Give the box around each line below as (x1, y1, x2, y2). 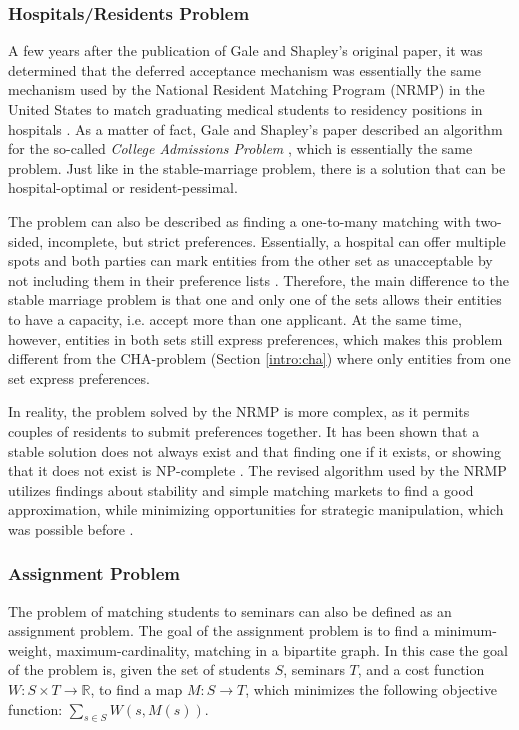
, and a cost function (357, 659, 485, 680)
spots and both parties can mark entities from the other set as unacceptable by (8, 250, 493, 271)
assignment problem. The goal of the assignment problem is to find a (8, 620, 430, 641)
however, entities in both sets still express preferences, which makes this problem (8, 328, 503, 349)
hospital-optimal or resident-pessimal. (8, 177, 238, 198)
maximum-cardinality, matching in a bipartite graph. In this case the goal (56, 639, 509, 660)
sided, (8, 230, 44, 251)
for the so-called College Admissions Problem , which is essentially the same (8, 138, 473, 159)
